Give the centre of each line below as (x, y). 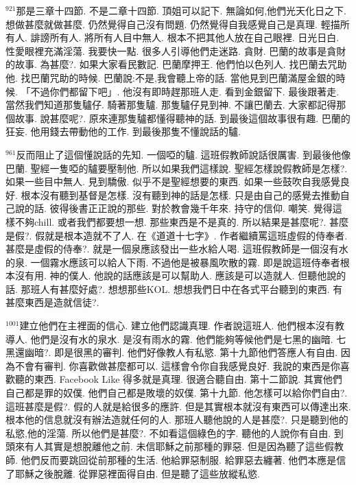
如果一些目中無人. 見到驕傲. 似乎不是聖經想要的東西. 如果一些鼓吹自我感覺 (173, 181)
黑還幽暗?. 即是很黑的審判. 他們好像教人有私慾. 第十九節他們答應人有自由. (172, 352)
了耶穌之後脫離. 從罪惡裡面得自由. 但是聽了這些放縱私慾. (133, 473)
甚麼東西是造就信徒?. (52, 302)
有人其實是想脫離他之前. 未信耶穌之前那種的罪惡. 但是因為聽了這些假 (179, 446)
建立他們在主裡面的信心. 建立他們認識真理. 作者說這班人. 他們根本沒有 (177, 326)
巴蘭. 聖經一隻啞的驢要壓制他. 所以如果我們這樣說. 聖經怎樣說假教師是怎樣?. (177, 168)
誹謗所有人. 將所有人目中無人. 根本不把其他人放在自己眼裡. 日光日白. (185, 37)
